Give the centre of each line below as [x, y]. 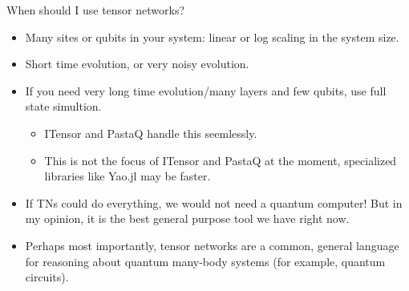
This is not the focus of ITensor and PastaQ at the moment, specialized [221, 160]
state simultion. [63, 106]
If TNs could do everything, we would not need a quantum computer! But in [214, 202]
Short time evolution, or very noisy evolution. [137, 64]
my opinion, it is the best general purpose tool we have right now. [187, 218]
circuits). [47, 277]
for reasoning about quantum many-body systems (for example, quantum [205, 261]
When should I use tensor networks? [96, 10]
